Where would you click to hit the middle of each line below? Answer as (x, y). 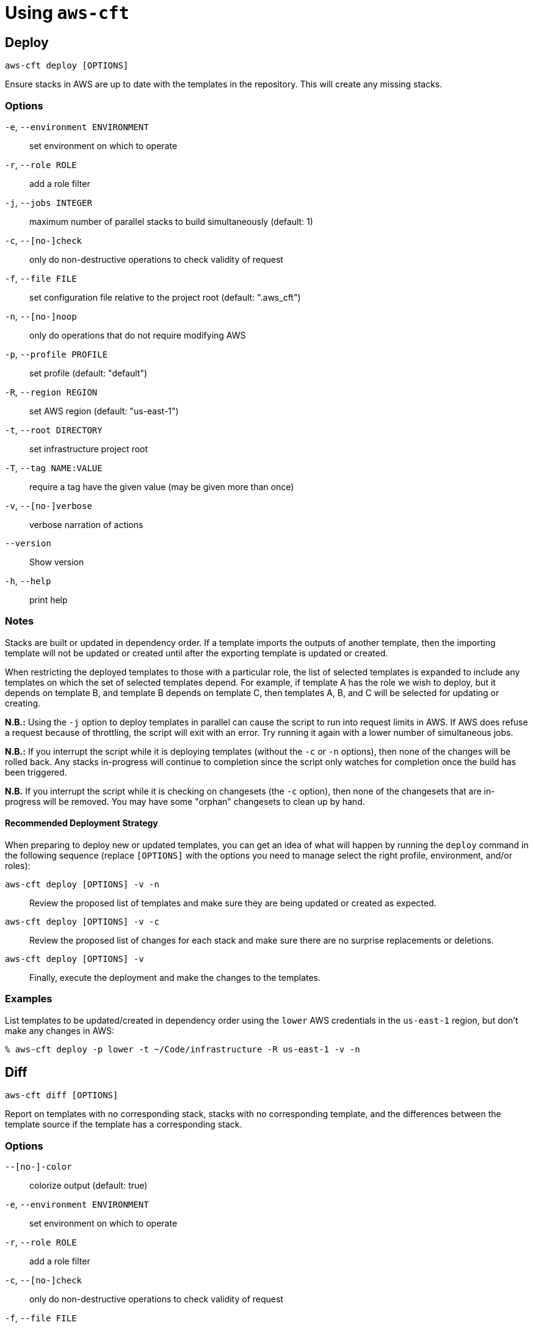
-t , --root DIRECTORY (54, 430)
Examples (29, 999)
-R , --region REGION (51, 392)
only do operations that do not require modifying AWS (138, 335)
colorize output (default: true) (89, 1186)
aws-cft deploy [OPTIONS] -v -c (82, 921)
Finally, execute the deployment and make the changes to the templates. (175, 977)
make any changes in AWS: (60, 1030)
